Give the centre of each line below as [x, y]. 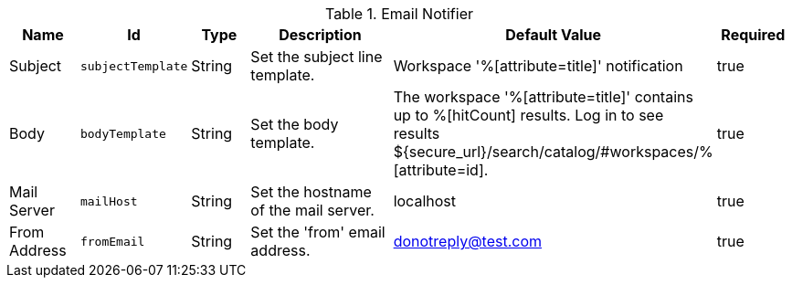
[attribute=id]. [441, 170]
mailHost [109, 201]
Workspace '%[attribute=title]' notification [538, 66]
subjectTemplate [134, 66]
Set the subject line [317, 57]
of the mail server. [312, 210]
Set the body [295, 124]
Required [753, 35]
